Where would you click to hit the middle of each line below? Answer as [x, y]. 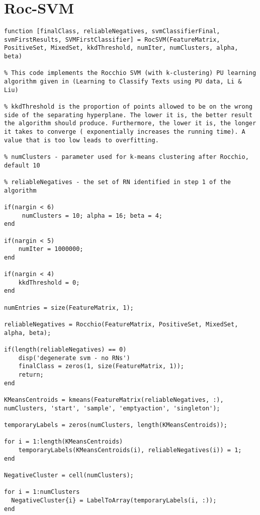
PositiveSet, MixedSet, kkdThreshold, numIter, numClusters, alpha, [121, 48]
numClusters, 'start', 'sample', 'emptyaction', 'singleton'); [112, 408]
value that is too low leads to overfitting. [81, 140]
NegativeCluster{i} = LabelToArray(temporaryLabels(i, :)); [114, 500]
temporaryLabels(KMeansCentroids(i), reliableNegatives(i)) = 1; [130, 450]
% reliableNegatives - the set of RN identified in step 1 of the [118, 182]
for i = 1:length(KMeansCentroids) [64, 442]
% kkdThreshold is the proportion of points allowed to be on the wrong [128, 107]
